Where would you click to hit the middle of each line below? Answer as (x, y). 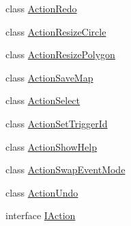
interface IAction (41, 215)
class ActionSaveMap (49, 77)
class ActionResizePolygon (60, 54)
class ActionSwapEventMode (65, 169)
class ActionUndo (42, 192)
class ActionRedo (41, 8)
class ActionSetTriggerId (57, 123)
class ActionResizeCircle (56, 31)
